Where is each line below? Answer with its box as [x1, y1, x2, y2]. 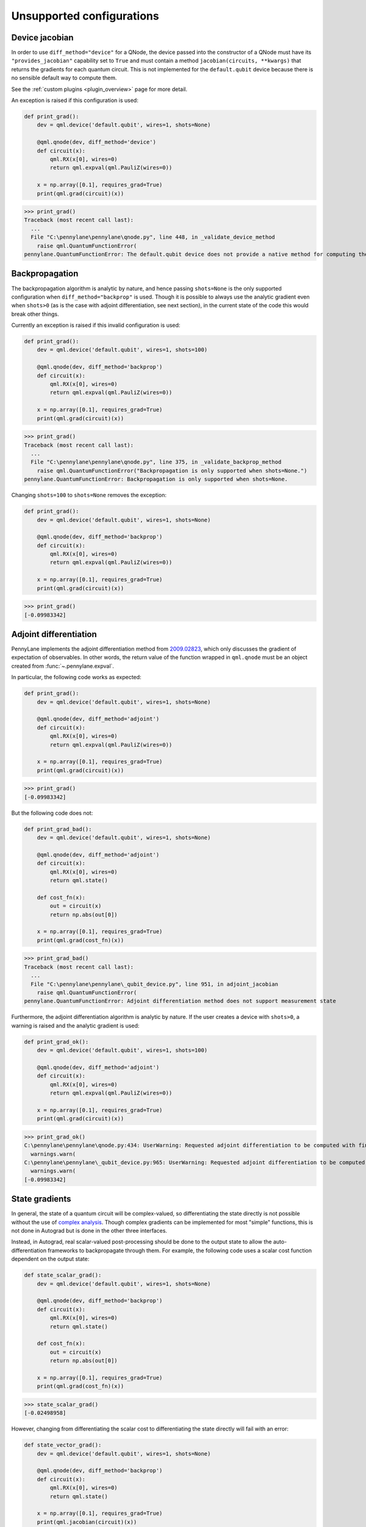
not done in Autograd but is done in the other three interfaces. [11, 1227, 168, 1234]
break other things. [11, 310, 59, 318]
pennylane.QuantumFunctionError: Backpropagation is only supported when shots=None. [24, 476, 288, 483]
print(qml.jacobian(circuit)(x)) [37, 1518, 137, 1525]
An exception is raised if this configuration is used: [11, 97, 138, 104]
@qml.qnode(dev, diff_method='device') [37, 139, 157, 146]
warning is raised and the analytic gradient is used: [11, 1022, 140, 1029]
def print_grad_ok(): [24, 1038, 89, 1045]
